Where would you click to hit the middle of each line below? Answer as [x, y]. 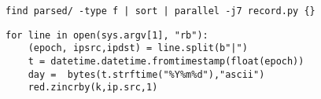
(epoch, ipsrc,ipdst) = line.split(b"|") [138, 48]
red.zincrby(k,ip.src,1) [93, 88]
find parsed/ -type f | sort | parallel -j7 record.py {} [160, 11]
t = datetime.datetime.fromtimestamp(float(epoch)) [166, 61]
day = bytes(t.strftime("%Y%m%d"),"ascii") [146, 74]
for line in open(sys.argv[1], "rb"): [107, 35]
